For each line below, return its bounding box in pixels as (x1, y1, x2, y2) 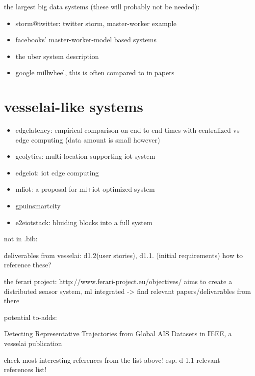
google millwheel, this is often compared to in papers (15, 67, 175, 78)
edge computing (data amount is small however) (15, 134, 160, 145)
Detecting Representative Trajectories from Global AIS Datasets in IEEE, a (4, 328, 232, 339)
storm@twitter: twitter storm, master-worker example (15, 18, 177, 28)
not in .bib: (4, 233, 38, 244)
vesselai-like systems (4, 96, 143, 116)
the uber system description (15, 51, 99, 61)
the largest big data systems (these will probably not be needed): (4, 1, 200, 11)
